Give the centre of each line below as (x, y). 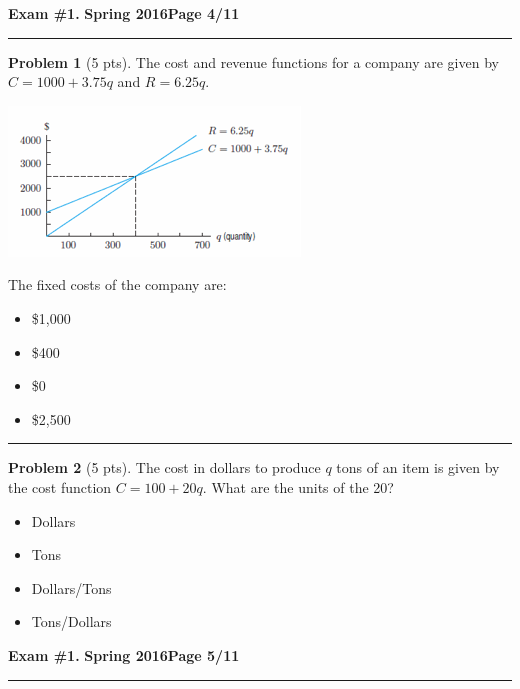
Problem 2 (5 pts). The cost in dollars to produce (164, 467)
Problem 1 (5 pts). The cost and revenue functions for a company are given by (253, 61)
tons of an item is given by (418, 467)
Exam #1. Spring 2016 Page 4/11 (124, 13)
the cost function (60, 486)
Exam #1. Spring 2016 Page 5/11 (124, 654)
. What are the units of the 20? (298, 486)
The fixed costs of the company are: (117, 284)
